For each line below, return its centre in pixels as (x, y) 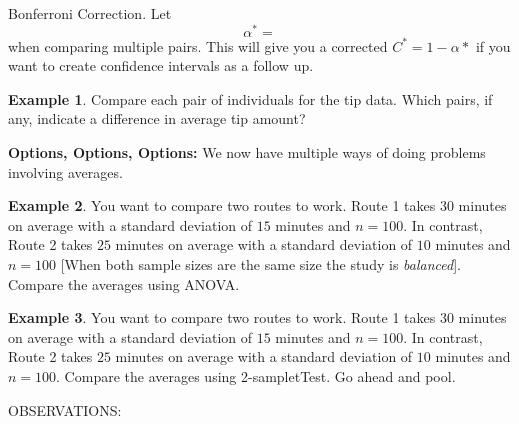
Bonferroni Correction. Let (90, 13)
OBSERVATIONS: (65, 409)
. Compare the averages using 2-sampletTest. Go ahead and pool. (256, 375)
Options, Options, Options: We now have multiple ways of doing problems (247, 152)
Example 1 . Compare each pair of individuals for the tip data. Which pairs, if (250, 98)
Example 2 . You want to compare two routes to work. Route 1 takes (222, 205)
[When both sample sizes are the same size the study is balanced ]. (260, 264)
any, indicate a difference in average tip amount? (157, 118)
